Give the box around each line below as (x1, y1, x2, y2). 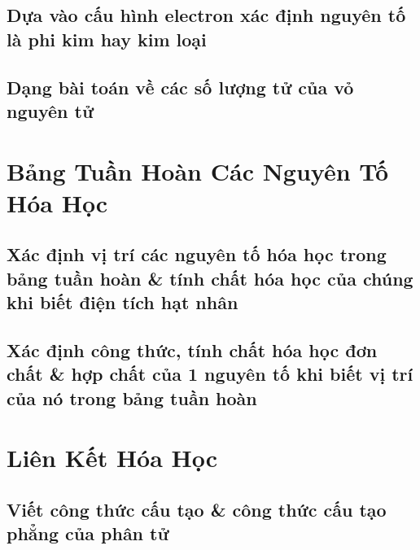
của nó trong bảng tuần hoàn (7, 385, 257, 410)
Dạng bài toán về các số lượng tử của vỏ (7, 74, 354, 99)
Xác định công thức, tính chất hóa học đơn (7, 337, 378, 362)
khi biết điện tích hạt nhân (7, 290, 238, 315)
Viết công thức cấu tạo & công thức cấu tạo (7, 496, 387, 522)
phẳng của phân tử (7, 521, 169, 546)
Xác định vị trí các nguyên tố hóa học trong (7, 242, 387, 267)
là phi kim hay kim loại (7, 26, 207, 51)
